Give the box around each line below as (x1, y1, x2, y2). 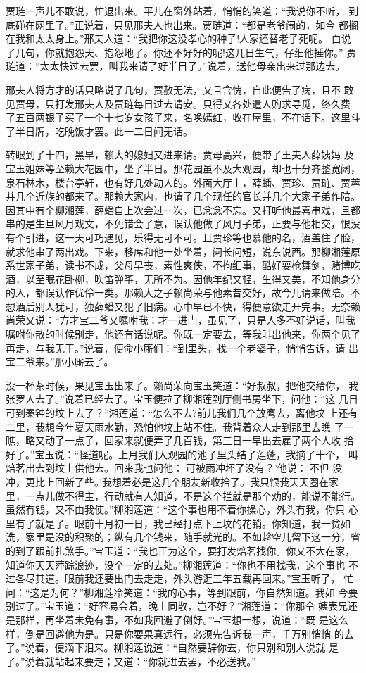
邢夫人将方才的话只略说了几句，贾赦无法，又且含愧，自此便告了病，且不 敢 (6, 82, 354, 96)
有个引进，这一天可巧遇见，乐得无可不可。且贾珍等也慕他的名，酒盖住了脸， (6, 229, 360, 244)
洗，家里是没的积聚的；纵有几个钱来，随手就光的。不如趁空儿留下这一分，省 (6, 529, 360, 544)
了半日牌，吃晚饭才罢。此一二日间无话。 (6, 123, 193, 138)
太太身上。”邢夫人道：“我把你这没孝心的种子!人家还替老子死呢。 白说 (34, 31, 351, 46)
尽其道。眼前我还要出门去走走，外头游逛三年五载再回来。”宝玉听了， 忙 (25, 571, 354, 586)
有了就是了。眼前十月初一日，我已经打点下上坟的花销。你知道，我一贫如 (15, 515, 351, 530)
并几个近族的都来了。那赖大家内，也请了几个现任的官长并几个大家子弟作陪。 (6, 189, 360, 203)
